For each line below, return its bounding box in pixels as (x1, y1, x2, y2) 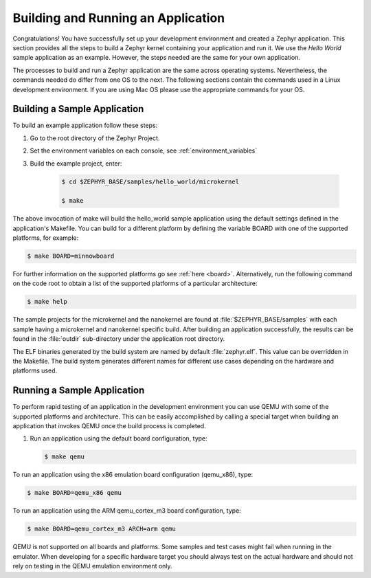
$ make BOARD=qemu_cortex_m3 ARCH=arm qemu (27, 525, 177, 533)
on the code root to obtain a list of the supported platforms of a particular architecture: (12, 279, 258, 288)
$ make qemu (44, 453, 85, 460)
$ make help (27, 298, 68, 306)
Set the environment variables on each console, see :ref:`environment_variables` (30, 146, 258, 155)
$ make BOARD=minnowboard (27, 252, 115, 260)
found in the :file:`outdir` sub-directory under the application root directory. (12, 335, 225, 343)
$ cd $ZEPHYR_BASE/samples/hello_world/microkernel (61, 177, 240, 186)
